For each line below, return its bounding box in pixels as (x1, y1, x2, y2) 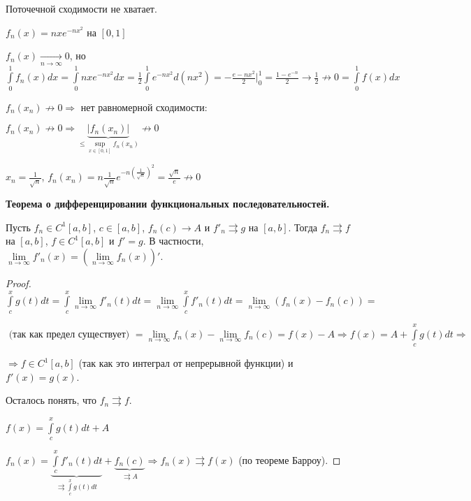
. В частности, (143, 233, 204, 248)
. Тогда (288, 219, 317, 234)
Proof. (6, 276, 31, 291)
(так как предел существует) (8, 329, 130, 340)
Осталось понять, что (6, 393, 97, 407)
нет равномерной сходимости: (80, 99, 208, 114)
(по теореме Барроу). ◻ (238, 452, 341, 467)
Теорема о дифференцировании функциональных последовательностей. (6, 196, 330, 211)
